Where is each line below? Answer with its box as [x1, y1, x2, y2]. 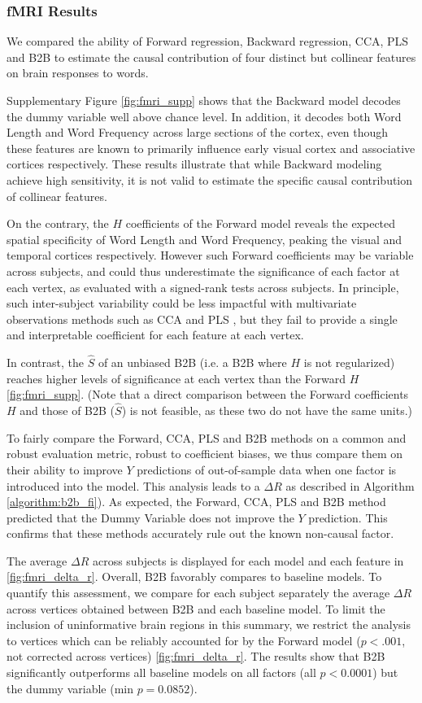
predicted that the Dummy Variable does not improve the [7, 509, 294, 526]
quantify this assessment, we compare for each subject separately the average [7, 584, 390, 601]
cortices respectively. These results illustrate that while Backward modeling [7, 155, 382, 172]
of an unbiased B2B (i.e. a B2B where [98, 354, 287, 371]
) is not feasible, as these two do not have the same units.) [121, 402, 413, 419]
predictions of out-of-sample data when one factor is [137, 461, 397, 478]
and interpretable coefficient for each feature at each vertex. [7, 326, 304, 343]
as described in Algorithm [285, 477, 415, 494]
